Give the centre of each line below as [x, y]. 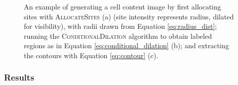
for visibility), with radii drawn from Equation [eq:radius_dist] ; [120, 26]
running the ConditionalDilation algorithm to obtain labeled [118, 36]
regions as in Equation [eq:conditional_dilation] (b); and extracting [126, 45]
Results [19, 77]
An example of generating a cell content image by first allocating [122, 6]
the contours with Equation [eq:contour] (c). [91, 55]
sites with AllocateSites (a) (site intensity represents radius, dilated [129, 16]
